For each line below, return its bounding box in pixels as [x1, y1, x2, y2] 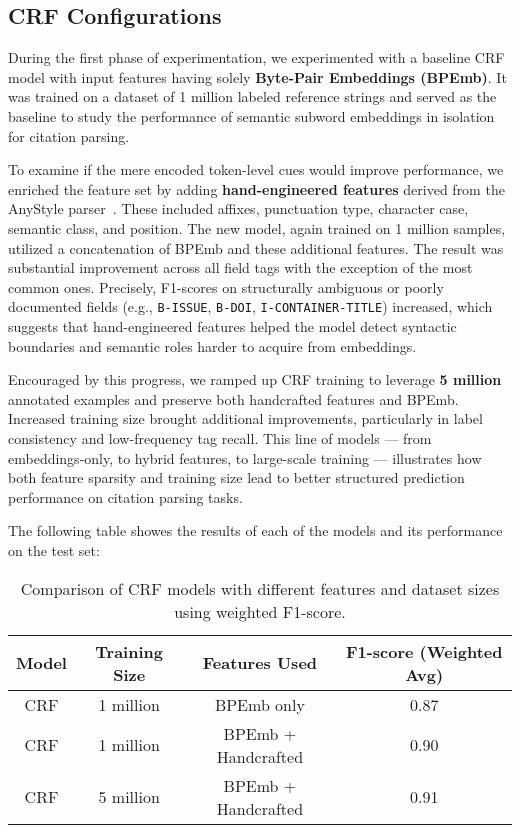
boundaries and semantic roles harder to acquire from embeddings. [8, 335, 417, 356]
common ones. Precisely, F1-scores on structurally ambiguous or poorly [8, 276, 444, 297]
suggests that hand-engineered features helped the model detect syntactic [8, 315, 457, 336]
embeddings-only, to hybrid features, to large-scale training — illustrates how [8, 447, 482, 468]
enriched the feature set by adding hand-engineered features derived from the [8, 178, 505, 199]
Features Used [202, 651, 318, 675]
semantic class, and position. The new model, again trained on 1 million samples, [8, 217, 506, 238]
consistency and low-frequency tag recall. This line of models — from [8, 427, 432, 448]
